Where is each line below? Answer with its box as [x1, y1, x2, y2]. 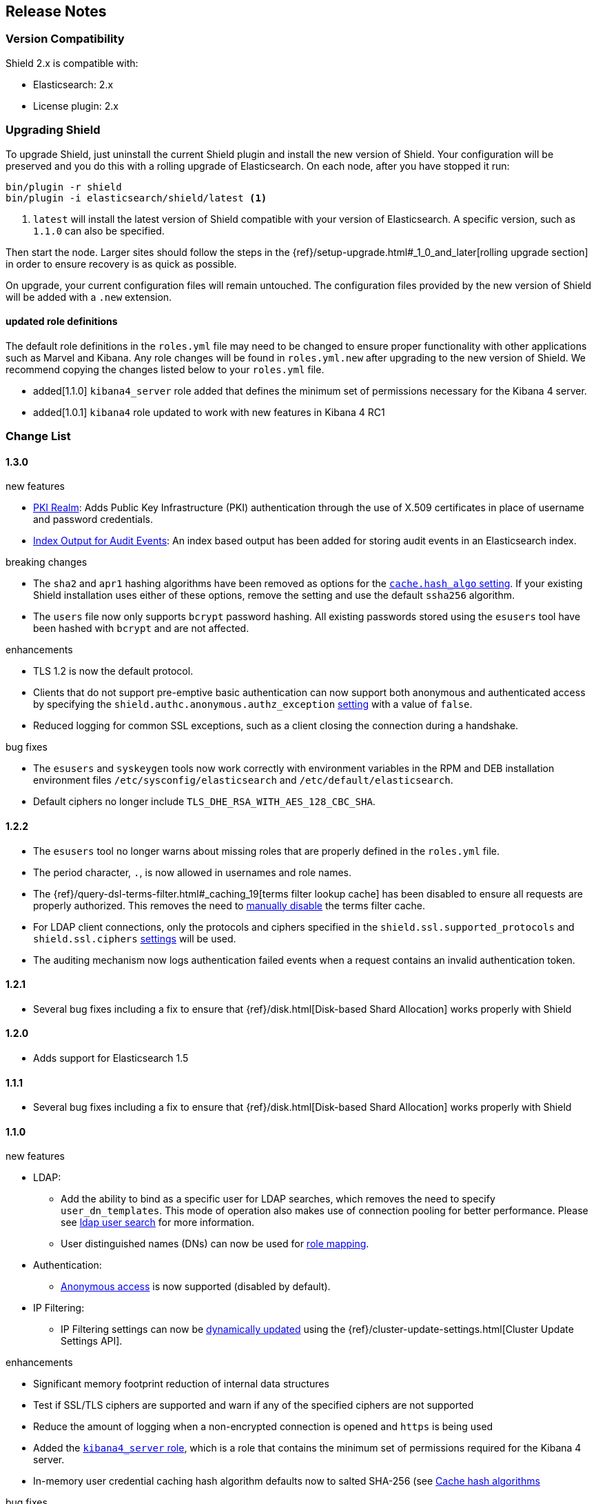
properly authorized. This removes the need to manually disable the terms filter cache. [33, 899, 426, 911]
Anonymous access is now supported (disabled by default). [61, 1280, 331, 1293]
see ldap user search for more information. [61, 1216, 255, 1229]
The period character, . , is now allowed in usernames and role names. [33, 866, 352, 878]
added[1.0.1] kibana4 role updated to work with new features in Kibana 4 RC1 [33, 406, 385, 418]
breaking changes [6, 556, 88, 568]
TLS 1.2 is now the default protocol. [33, 665, 194, 677]
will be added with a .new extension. [6, 290, 172, 303]
